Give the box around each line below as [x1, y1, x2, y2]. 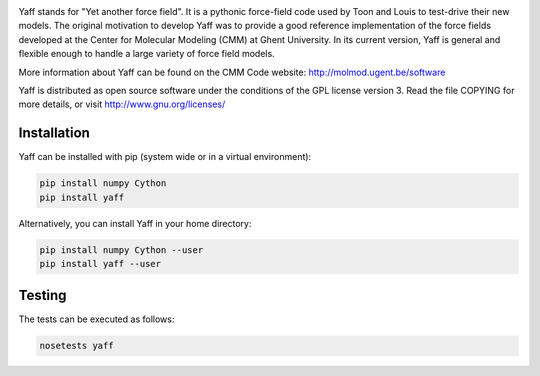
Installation [18, 125, 90, 142]
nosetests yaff [39, 340, 114, 352]
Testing [18, 287, 67, 304]
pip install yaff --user [39, 258, 162, 269]
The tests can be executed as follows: [18, 313, 175, 325]
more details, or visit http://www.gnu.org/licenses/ [18, 98, 226, 110]
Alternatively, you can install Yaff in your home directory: [18, 217, 252, 229]
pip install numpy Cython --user [39, 244, 204, 255]
